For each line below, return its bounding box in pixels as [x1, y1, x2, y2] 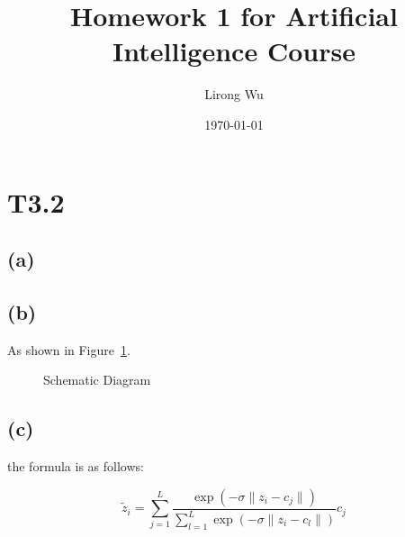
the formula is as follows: [7, 457, 144, 476]
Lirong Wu [204, 85, 264, 104]
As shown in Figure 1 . [7, 340, 130, 359]
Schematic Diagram [43, 370, 151, 389]
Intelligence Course [112, 32, 355, 69]
